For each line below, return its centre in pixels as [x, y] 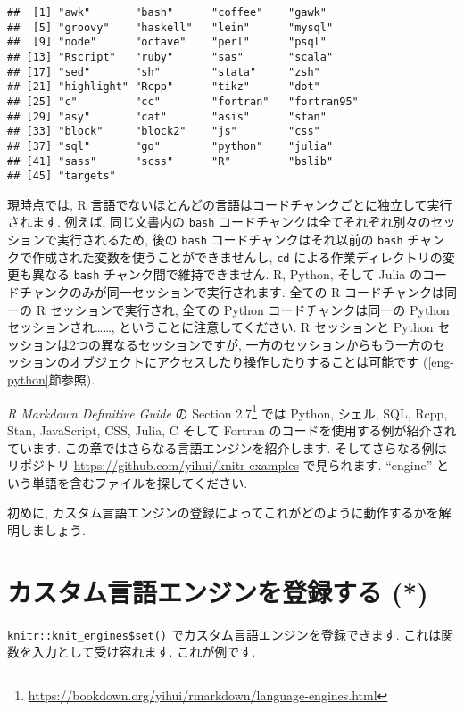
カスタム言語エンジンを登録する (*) [218, 591]
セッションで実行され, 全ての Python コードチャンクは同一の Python [249, 309]
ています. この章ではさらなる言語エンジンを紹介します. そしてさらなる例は [227, 447]
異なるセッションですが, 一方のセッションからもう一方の [267, 344]
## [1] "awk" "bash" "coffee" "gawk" [167, 12]
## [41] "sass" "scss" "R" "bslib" [170, 161]
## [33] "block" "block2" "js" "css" [164, 132]
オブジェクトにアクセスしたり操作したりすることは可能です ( [249, 362]
